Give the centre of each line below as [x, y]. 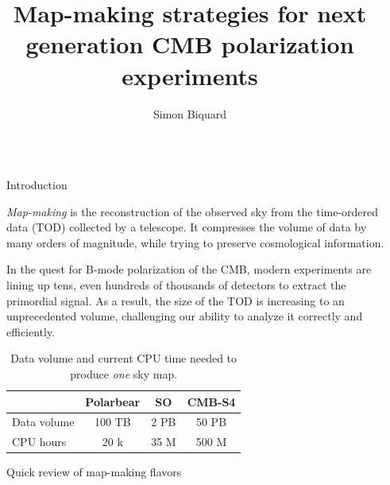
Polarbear [113, 401]
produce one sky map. [124, 374]
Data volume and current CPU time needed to [124, 358]
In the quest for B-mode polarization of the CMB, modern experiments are [189, 269]
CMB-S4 [211, 401]
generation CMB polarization [190, 44]
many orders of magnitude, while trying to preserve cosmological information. [195, 242]
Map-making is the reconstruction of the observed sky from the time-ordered [193, 211]
